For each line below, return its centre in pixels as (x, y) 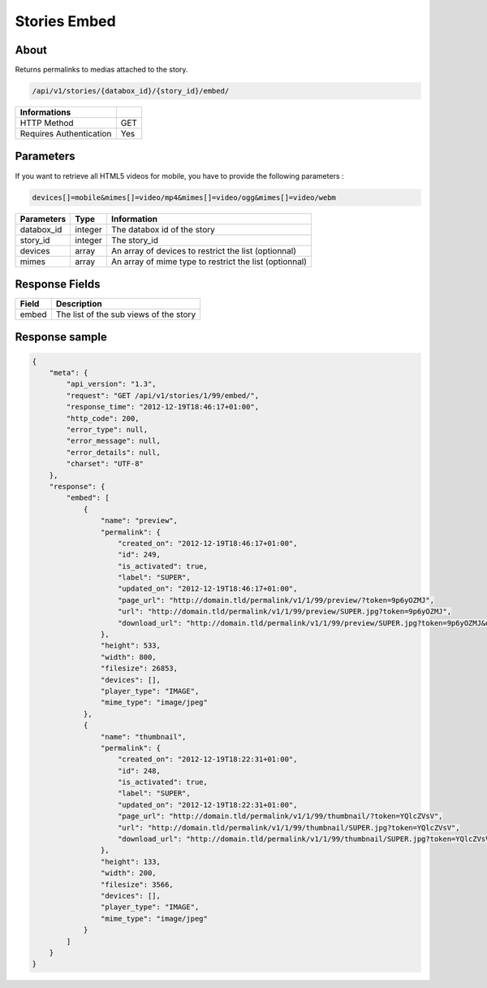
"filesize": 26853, (139, 669)
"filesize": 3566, (137, 884)
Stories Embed (66, 21)
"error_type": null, (107, 429)
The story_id (134, 240)
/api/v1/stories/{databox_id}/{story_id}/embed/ (131, 91)
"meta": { (69, 373)
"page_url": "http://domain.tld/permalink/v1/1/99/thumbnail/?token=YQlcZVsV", (280, 816)
